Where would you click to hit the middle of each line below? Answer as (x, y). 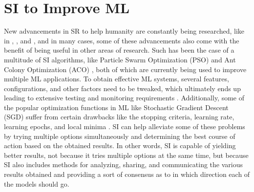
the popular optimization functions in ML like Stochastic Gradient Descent (116, 107)
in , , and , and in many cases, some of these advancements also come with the (122, 40)
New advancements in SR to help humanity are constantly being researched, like (124, 31)
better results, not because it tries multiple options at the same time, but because (126, 155)
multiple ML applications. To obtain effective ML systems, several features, (116, 79)
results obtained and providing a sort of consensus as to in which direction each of (127, 174)
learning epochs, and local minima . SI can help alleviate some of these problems (125, 126)
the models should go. (37, 183)
